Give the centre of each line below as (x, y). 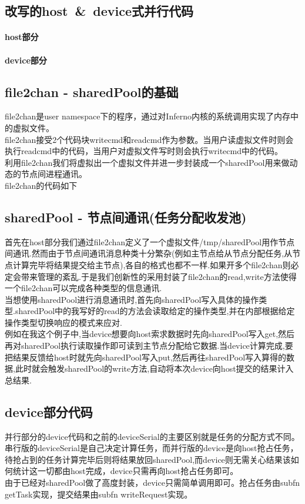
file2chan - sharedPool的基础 (92, 91)
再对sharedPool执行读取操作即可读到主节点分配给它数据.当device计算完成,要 (149, 346)
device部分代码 (49, 411)
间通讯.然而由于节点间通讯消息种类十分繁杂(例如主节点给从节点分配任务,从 (149, 253)
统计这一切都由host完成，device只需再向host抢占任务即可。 (125, 471)
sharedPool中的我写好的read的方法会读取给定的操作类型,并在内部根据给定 (155, 311)
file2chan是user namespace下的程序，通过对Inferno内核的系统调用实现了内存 (148, 116)
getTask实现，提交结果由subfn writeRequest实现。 (99, 494)
